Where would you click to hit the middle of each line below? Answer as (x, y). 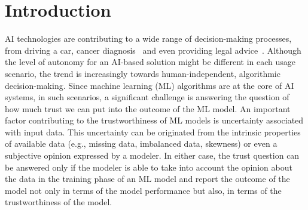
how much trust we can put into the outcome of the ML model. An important (148, 108)
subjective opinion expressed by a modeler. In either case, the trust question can (152, 155)
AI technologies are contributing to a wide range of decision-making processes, (148, 38)
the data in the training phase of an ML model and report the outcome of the (147, 179)
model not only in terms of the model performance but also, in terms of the (143, 190)
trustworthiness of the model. (59, 202)
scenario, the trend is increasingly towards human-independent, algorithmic (143, 73)
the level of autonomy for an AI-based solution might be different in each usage (150, 62)
